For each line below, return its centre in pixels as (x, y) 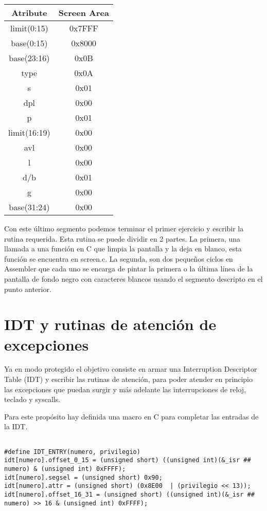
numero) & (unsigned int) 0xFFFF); (65, 469)
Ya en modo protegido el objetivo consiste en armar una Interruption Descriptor (131, 369)
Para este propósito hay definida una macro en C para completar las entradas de (131, 416)
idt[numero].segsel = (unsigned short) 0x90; (83, 477)
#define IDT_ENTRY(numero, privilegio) (72, 452)
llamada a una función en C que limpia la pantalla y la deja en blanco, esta (123, 249)
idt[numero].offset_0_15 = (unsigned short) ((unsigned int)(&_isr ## (128, 460)
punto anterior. (28, 289)
